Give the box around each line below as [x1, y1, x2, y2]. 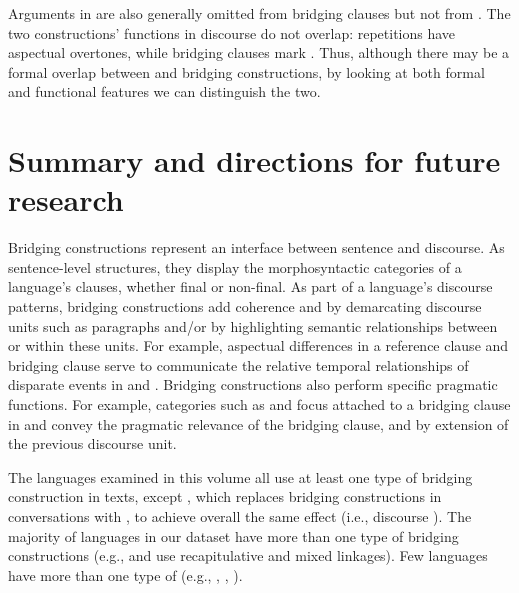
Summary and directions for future [8, 140, 501, 181]
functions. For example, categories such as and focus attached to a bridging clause [8, 394, 511, 415]
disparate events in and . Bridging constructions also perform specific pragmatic [8, 374, 498, 395]
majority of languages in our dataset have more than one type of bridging [8, 525, 459, 546]
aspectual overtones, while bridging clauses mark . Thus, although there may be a [8, 42, 510, 63]
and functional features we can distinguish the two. [8, 81, 321, 102]
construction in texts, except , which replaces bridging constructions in [8, 486, 442, 507]
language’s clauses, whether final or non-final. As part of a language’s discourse [8, 276, 493, 297]
